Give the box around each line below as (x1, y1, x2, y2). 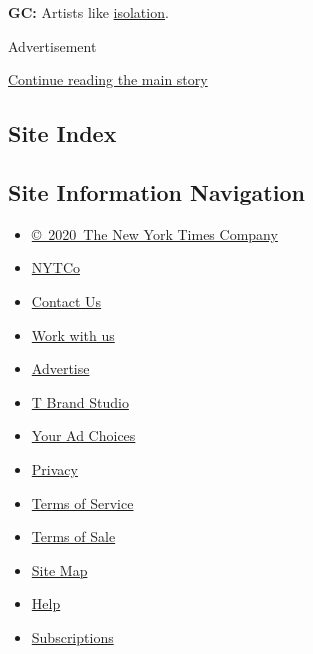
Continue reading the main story (8, 69, 208, 90)
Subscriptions (31, 626, 114, 647)
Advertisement (8, 35, 97, 56)
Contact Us (31, 290, 102, 311)
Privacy (31, 458, 78, 479)
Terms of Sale (31, 526, 116, 547)
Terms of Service (31, 492, 134, 513)
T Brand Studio (31, 391, 129, 412)
